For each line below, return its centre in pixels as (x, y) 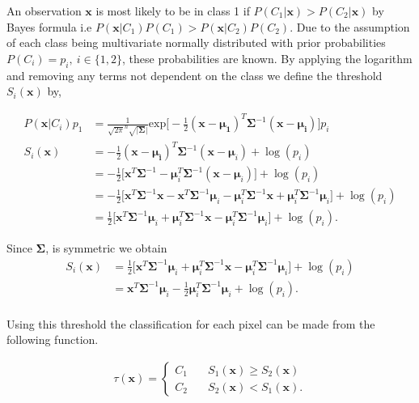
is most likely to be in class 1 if (173, 11)
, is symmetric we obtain (106, 248)
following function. (53, 339)
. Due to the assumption (350, 26)
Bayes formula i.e (49, 26)
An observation (44, 11)
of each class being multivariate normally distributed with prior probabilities (196, 42)
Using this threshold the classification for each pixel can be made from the (191, 323)
